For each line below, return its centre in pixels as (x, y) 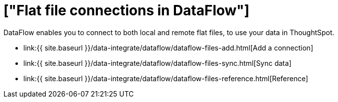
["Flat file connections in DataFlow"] (127, 10)
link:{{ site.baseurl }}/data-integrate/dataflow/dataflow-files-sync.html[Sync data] (158, 63)
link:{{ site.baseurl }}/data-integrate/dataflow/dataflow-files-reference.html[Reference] (166, 78)
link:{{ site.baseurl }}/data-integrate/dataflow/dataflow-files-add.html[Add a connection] (168, 48)
